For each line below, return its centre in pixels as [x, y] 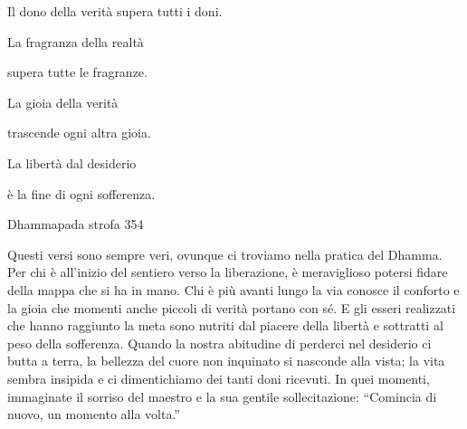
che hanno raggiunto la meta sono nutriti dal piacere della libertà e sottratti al [225, 325]
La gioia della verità [63, 102]
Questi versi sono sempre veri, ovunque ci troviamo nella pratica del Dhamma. [225, 254]
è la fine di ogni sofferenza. [81, 193]
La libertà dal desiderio [72, 162]
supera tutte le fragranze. [77, 72]
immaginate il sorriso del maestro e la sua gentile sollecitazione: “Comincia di [222, 396]
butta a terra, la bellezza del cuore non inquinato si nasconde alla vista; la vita [226, 361]
